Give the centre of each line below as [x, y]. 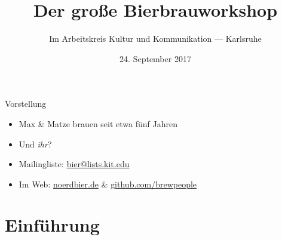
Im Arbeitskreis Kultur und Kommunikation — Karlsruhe [155, 39]
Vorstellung [26, 104]
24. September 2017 [155, 58]
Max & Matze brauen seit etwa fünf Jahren [98, 123]
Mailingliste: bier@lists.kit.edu [74, 164]
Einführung [52, 225]
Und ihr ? [35, 144]
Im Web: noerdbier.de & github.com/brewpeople [108, 184]
